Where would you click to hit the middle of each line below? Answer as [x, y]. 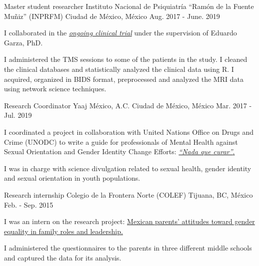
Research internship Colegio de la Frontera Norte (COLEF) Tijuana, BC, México [128, 194]
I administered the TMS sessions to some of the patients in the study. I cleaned [126, 59]
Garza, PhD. [23, 42]
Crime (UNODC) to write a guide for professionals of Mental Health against [121, 141]
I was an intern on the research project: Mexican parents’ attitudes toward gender [129, 221]
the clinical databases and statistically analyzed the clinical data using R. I [119, 69]
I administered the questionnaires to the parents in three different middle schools [128, 248]
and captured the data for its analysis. [63, 257]
